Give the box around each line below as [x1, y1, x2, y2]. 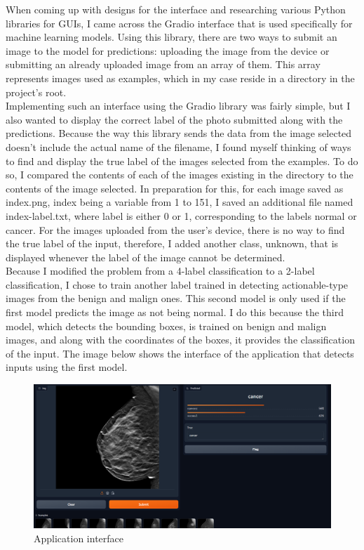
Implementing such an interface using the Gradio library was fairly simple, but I [6, 98, 351, 113]
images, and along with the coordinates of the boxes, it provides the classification [6, 332, 355, 347]
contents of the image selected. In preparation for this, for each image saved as [6, 181, 344, 195]
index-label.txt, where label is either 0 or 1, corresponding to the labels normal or [6, 208, 357, 223]
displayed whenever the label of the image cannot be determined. [6, 249, 285, 264]
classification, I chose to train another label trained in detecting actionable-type [6, 277, 349, 292]
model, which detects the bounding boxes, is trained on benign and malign [6, 318, 327, 333]
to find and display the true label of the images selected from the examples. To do [6, 153, 358, 168]
